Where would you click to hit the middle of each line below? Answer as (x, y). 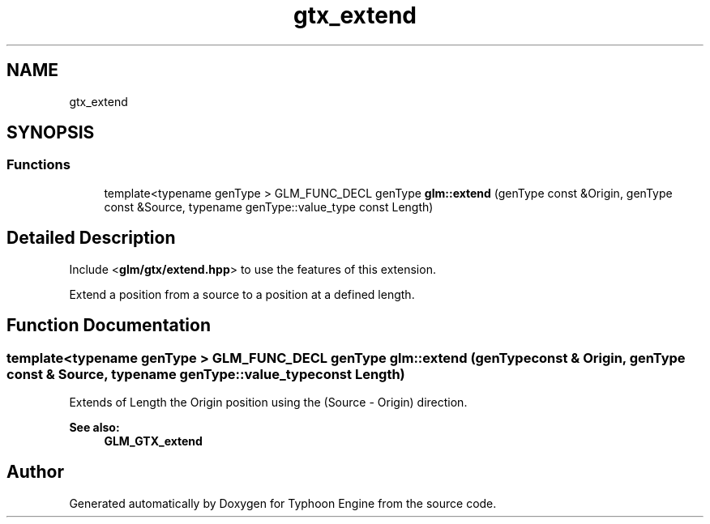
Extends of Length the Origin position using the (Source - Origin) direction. (268, 402)
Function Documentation (109, 326)
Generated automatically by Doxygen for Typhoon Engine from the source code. (283, 503)
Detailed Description (91, 238)
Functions (38, 165)
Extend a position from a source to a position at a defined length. (242, 294)
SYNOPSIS (51, 133)
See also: (94, 427)
